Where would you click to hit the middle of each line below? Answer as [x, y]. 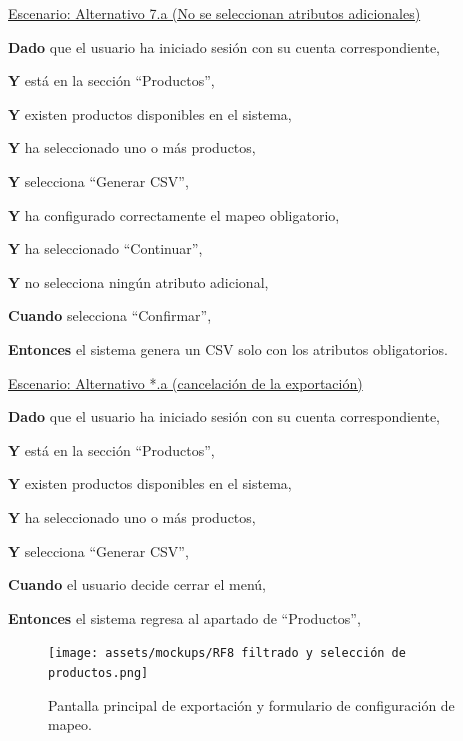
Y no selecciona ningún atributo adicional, [138, 281]
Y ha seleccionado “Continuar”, [105, 248]
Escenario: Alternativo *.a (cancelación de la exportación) [185, 382]
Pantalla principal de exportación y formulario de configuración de [251, 704]
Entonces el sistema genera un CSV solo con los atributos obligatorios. [228, 348]
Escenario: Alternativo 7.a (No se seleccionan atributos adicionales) [214, 13]
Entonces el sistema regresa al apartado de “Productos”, [184, 617]
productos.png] [98, 672]
